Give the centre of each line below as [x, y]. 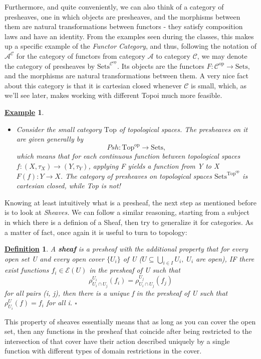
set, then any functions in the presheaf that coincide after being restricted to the [128, 331]
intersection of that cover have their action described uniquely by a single [117, 341]
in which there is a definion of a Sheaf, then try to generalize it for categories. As [129, 222]
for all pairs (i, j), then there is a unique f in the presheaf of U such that [116, 292]
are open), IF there [225, 258]
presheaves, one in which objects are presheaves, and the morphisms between [122, 16]
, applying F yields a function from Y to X [154, 165]
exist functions [27, 270]
